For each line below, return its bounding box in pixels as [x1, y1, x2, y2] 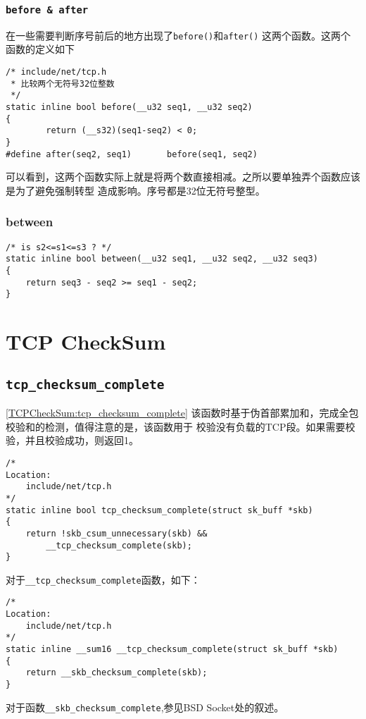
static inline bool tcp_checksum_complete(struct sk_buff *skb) [6, 505, 313, 515]
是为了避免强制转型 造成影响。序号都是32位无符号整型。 [6, 183, 265, 197]
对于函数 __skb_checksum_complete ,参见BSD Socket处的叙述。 [6, 699, 284, 714]
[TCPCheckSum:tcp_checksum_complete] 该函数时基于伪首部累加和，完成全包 [6, 405, 359, 420]
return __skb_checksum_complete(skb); [25, 668, 208, 678]
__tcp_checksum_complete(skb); [46, 540, 192, 551]
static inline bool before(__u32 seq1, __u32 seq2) [6, 102, 253, 112]
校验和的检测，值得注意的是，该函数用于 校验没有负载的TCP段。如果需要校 [6, 419, 355, 434]
